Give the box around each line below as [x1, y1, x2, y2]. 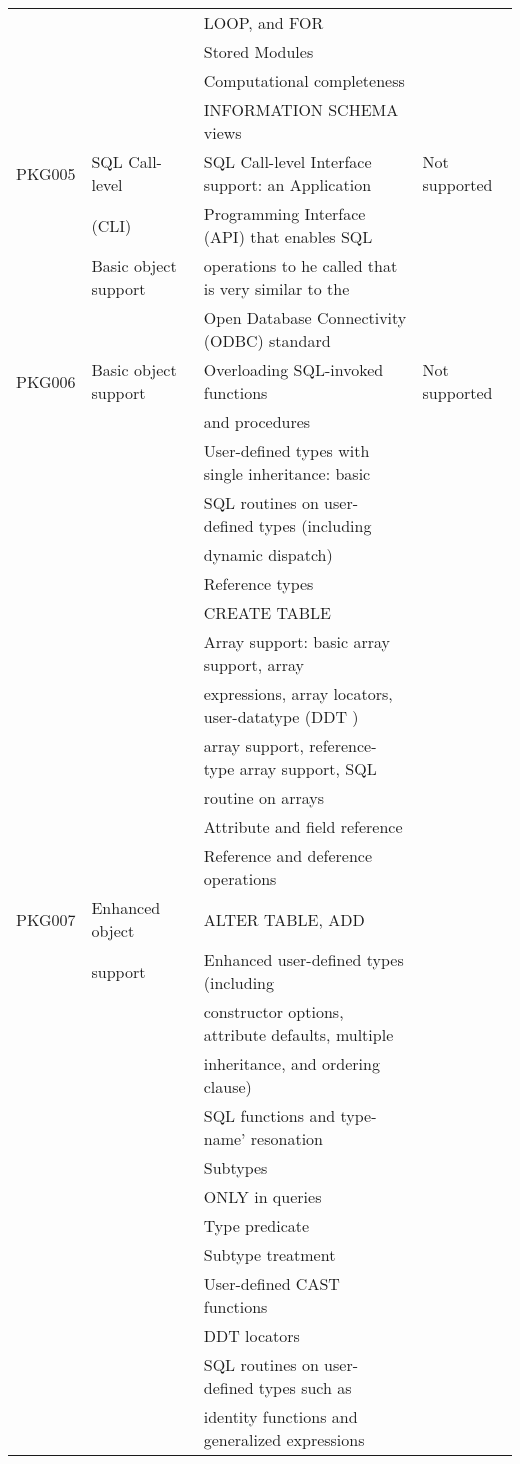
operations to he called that [203, 254, 398, 277]
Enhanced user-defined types [203, 948, 404, 971]
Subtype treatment [203, 1243, 336, 1266]
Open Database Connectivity [203, 306, 407, 329]
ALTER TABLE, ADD [203, 907, 365, 931]
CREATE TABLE [203, 601, 331, 624]
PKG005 [16, 161, 76, 185]
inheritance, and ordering [203, 1052, 380, 1075]
